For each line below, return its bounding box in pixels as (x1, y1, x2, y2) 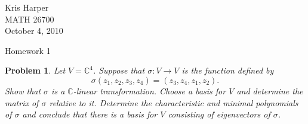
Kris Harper (5, 1, 49, 13)
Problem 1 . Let (5, 64, 66, 77)
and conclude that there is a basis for (22, 108, 158, 120)
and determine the (236, 84, 303, 97)
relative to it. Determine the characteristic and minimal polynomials (49, 96, 298, 109)
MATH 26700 (5, 12, 54, 25)
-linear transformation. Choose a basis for (73, 84, 226, 97)
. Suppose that (93, 64, 145, 77)
